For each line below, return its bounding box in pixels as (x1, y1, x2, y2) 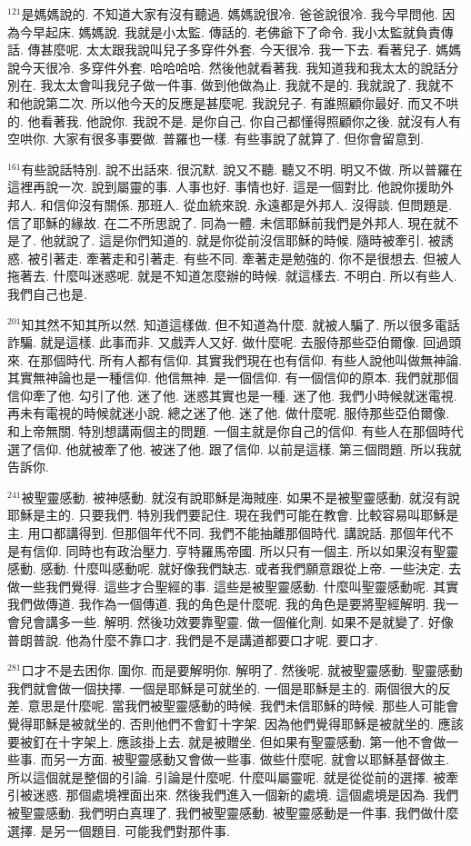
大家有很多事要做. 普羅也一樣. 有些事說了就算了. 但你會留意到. (53, 129, 425, 148)
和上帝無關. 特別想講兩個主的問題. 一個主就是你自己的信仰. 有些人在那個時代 (7, 422, 464, 441)
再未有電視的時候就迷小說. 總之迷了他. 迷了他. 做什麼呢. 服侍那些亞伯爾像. (7, 403, 450, 423)
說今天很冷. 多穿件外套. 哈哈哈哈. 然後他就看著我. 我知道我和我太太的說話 (7, 57, 446, 76)
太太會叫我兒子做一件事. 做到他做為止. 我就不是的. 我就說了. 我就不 (53, 75, 454, 95)
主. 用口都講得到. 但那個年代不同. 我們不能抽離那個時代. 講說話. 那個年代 (7, 523, 441, 542)
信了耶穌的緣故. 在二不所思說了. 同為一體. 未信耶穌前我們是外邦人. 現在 (7, 213, 434, 232)
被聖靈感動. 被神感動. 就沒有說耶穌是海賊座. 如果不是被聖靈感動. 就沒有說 (21, 487, 460, 506)
